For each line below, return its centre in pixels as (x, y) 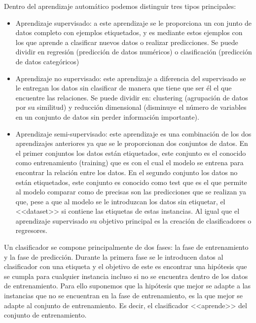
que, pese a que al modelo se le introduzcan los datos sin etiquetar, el (120, 201)
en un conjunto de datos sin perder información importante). (107, 116)
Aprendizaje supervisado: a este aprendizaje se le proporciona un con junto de (133, 23)
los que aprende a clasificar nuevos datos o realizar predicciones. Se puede (127, 42)
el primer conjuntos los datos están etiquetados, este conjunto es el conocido (131, 153)
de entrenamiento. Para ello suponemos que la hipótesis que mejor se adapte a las (128, 286)
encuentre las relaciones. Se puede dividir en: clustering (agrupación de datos (132, 97)
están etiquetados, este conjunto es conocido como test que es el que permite (131, 182)
